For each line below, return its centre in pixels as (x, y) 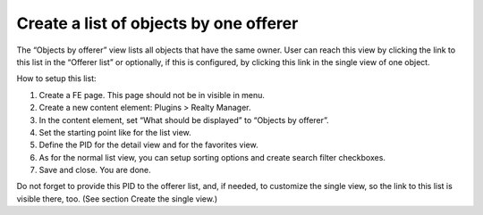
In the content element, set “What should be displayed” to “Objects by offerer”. (184, 120)
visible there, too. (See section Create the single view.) (117, 198)
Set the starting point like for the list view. (115, 132)
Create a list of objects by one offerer (157, 23)
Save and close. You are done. (95, 170)
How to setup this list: (56, 79)
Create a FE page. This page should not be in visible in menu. (152, 95)
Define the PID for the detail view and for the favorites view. (148, 145)
